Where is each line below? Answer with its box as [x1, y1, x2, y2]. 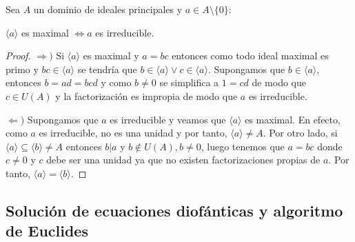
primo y [6, 61, 39, 76]
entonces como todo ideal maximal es [172, 48, 329, 63]
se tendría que [77, 61, 137, 76]
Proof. [6, 48, 31, 63]
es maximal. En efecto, [245, 112, 341, 126]
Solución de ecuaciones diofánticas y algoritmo [6, 199, 343, 221]
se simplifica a [159, 75, 219, 90]
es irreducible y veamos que [110, 112, 226, 126]
